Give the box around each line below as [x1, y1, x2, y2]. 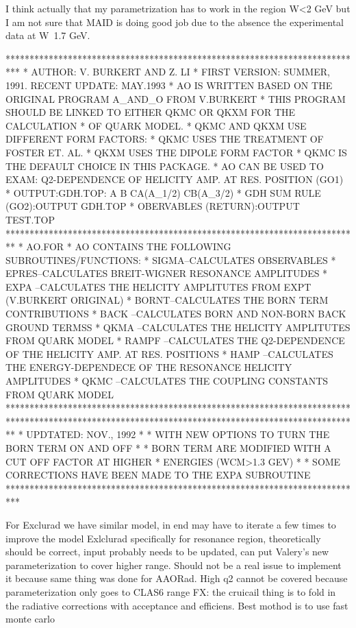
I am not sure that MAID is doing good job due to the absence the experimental [5, 14, 344, 29]
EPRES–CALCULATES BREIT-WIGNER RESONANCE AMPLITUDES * [5, 266, 328, 280]
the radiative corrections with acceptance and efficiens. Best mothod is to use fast [5, 598, 348, 612]
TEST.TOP [5, 212, 55, 226]
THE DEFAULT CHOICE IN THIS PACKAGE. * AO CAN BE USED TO [5, 158, 324, 173]
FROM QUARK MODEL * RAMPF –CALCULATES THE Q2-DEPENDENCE [5, 333, 345, 348]
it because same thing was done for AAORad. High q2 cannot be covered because [5, 571, 348, 585]
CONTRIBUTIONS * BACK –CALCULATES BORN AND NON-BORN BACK [5, 306, 346, 321]
